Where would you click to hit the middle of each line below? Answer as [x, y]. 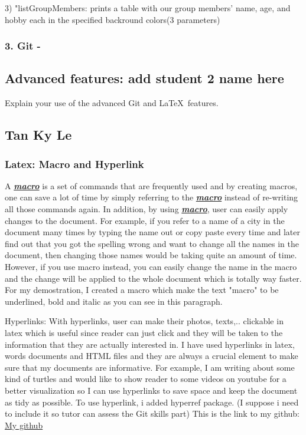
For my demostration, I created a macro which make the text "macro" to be [142, 290]
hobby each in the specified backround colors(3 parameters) [113, 19]
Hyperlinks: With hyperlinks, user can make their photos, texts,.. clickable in [144, 321]
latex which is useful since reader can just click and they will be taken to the [144, 332]
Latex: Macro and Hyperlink [74, 164]
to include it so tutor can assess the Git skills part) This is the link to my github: [152, 413]
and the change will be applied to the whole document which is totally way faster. [153, 278]
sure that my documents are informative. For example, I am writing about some [150, 367]
